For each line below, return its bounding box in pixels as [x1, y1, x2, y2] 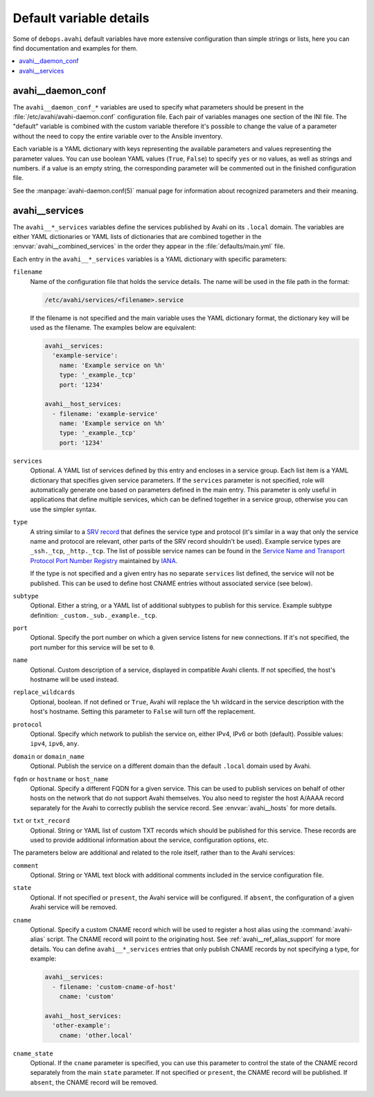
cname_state [12, 1049, 53, 1058]
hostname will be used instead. [30, 675, 119, 684]
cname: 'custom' [59, 992, 114, 1000]
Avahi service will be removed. [30, 903, 118, 911]
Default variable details [12, 10, 150, 26]
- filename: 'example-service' [52, 409, 159, 418]
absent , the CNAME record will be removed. [30, 1078, 159, 1087]
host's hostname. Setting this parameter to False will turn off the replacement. [30, 707, 256, 716]
